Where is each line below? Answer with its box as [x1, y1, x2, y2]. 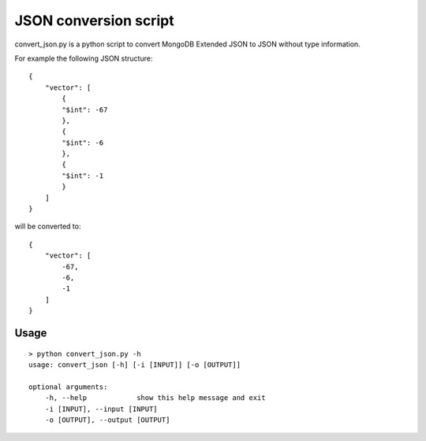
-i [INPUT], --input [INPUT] [44, 404, 158, 413]
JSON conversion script [14, 12, 174, 29]
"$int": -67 [62, 105, 108, 114]
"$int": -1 [62, 171, 104, 180]
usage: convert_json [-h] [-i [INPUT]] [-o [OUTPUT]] [28, 360, 241, 369]
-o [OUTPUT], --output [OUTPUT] [44, 415, 170, 424]
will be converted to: [14, 221, 81, 232]
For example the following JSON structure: [14, 54, 153, 63]
